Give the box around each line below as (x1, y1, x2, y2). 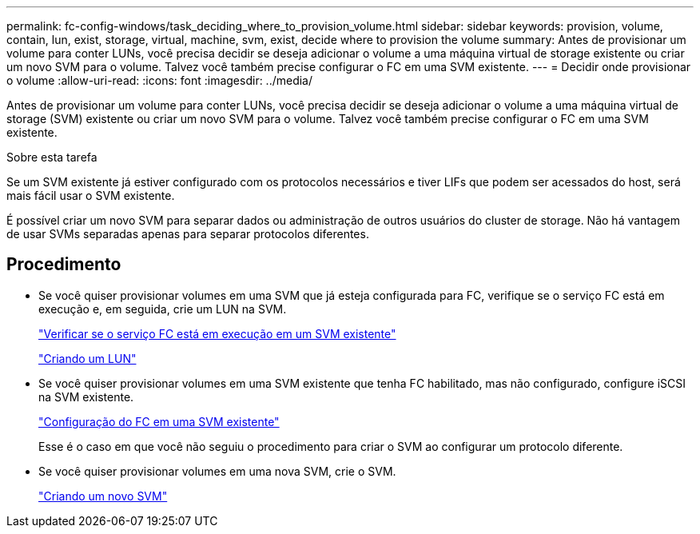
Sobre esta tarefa (6, 150, 97, 164)
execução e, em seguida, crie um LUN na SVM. (38, 301, 287, 316)
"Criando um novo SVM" (38, 488, 168, 503)
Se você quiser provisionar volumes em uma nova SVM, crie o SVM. (38, 464, 396, 478)
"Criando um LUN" (38, 351, 137, 365)
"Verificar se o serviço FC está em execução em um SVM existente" (38, 326, 396, 341)
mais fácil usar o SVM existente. (6, 189, 175, 202)
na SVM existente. (38, 389, 134, 404)
